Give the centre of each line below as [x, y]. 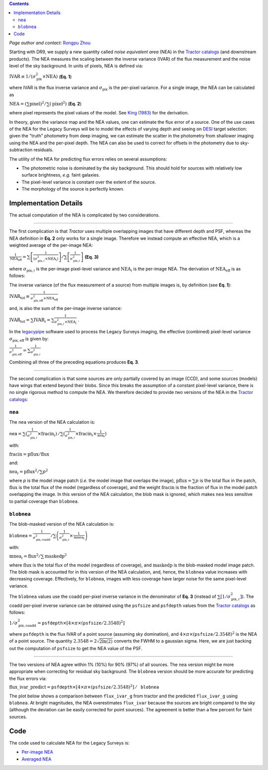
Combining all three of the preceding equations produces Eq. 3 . [74, 362]
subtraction [21, 150]
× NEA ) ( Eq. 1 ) [57, 77]
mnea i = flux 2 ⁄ [25, 556]
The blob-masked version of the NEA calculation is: [62, 524]
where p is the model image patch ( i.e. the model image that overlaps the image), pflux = [100, 481]
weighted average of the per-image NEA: [51, 245]
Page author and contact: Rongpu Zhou [50, 43]
